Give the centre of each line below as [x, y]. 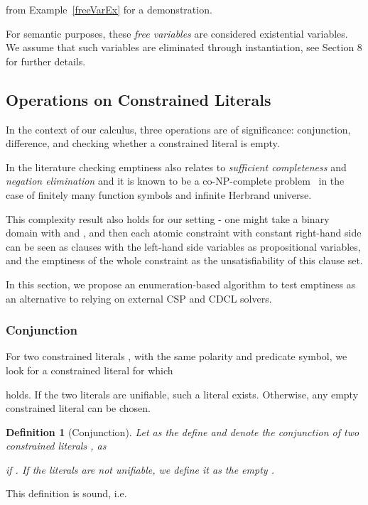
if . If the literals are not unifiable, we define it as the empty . [140, 469]
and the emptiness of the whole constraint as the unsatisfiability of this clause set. [184, 260]
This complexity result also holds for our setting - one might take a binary [168, 218]
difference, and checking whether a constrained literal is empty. [143, 143]
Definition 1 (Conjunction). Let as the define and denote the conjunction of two [183, 431]
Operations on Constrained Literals [139, 99]
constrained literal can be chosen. [79, 408]
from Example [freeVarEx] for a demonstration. [109, 9]
